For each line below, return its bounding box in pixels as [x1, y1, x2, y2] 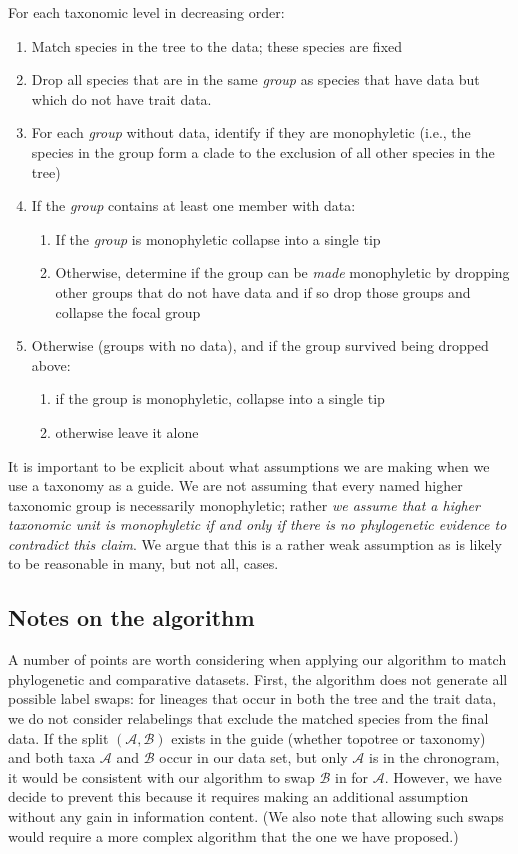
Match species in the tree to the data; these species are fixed [31, 35, 403, 56]
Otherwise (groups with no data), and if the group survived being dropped [31, 335, 489, 356]
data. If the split [8, 727, 109, 748]
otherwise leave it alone [55, 421, 199, 442]
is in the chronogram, [369, 747, 500, 768]
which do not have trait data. [31, 88, 212, 109]
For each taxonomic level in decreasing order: [8, 2, 285, 22]
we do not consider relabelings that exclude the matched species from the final [8, 708, 489, 729]
